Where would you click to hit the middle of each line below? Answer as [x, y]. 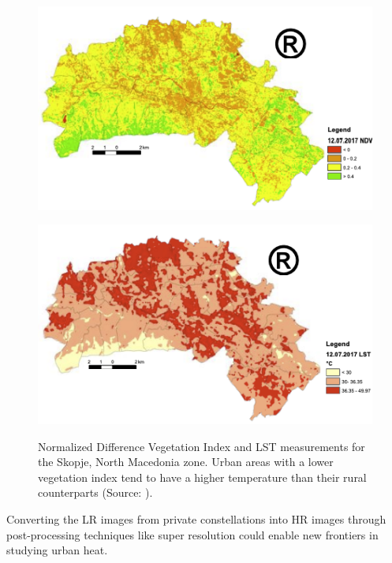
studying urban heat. [57, 550]
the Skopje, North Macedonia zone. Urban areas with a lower [186, 462]
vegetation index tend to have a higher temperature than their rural [202, 477]
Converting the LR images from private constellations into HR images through [196, 519]
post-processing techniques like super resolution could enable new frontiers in [192, 534]
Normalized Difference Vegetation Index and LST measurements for [202, 446]
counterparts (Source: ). [95, 492]
